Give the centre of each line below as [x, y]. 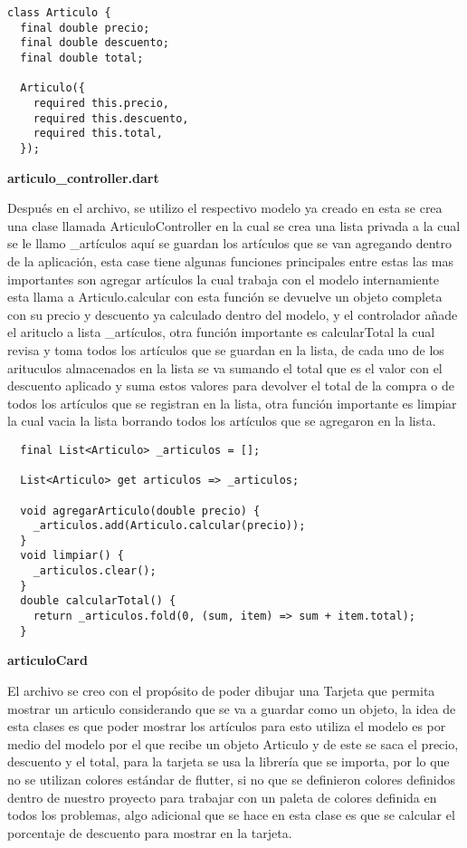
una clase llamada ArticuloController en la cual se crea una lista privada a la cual [234, 225]
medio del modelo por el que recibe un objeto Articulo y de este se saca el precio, [233, 743]
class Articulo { [59, 13]
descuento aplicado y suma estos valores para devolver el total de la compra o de [231, 385]
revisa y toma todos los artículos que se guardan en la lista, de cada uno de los [226, 349]
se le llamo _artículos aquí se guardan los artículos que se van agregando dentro [230, 243]
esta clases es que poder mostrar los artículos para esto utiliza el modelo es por [227, 726]
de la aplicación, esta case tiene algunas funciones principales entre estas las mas [231, 260]
